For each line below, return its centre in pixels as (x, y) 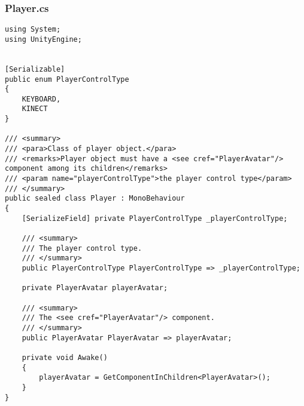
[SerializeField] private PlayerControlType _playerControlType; (155, 218)
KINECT (35, 109)
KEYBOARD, (41, 99)
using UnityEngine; (43, 39)
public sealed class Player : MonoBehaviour (95, 199)
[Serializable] (35, 69)
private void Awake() (65, 357)
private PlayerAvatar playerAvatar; (95, 288)
